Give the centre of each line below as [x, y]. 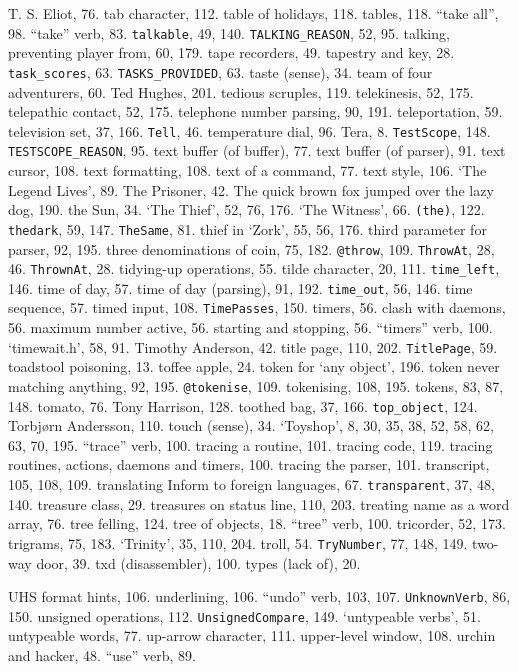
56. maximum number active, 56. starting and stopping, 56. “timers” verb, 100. [250, 327]
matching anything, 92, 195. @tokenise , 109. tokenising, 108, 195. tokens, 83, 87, [256, 385]
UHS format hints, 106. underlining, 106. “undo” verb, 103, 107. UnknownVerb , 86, [259, 596]
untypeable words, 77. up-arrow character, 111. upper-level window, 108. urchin [252, 635]
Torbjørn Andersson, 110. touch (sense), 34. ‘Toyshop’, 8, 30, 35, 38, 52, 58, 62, [251, 425]
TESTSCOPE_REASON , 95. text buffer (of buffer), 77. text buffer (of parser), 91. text [257, 150]
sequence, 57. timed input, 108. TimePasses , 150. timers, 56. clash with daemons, [257, 307]
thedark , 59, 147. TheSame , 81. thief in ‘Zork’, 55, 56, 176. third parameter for [247, 228]
